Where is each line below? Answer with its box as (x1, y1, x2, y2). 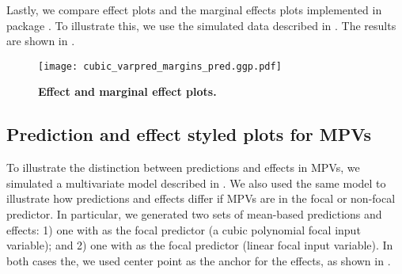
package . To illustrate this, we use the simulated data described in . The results (6, 17, 396, 33)
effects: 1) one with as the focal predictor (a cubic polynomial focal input (6, 221, 361, 238)
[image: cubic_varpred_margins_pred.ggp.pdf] (38, 60, 282, 72)
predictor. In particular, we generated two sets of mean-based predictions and (6, 206, 382, 223)
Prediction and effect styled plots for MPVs (6, 122, 372, 147)
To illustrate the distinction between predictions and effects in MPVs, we (6, 159, 360, 176)
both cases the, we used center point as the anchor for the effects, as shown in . (6, 252, 391, 268)
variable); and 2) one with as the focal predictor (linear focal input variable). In (6, 237, 393, 253)
